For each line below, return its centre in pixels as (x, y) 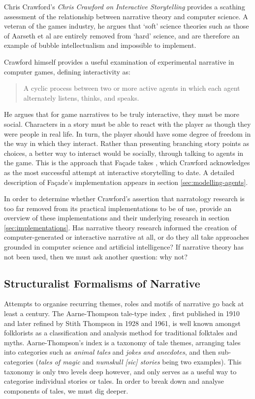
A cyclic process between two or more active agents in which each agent (132, 88)
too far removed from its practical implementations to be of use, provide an (118, 208)
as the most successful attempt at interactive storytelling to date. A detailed (119, 172)
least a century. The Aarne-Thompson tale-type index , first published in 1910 (122, 313)
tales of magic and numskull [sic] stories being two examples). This (140, 362)
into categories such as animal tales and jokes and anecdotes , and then (110, 352)
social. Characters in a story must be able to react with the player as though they (127, 124)
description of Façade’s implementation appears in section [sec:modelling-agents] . (126, 182)
